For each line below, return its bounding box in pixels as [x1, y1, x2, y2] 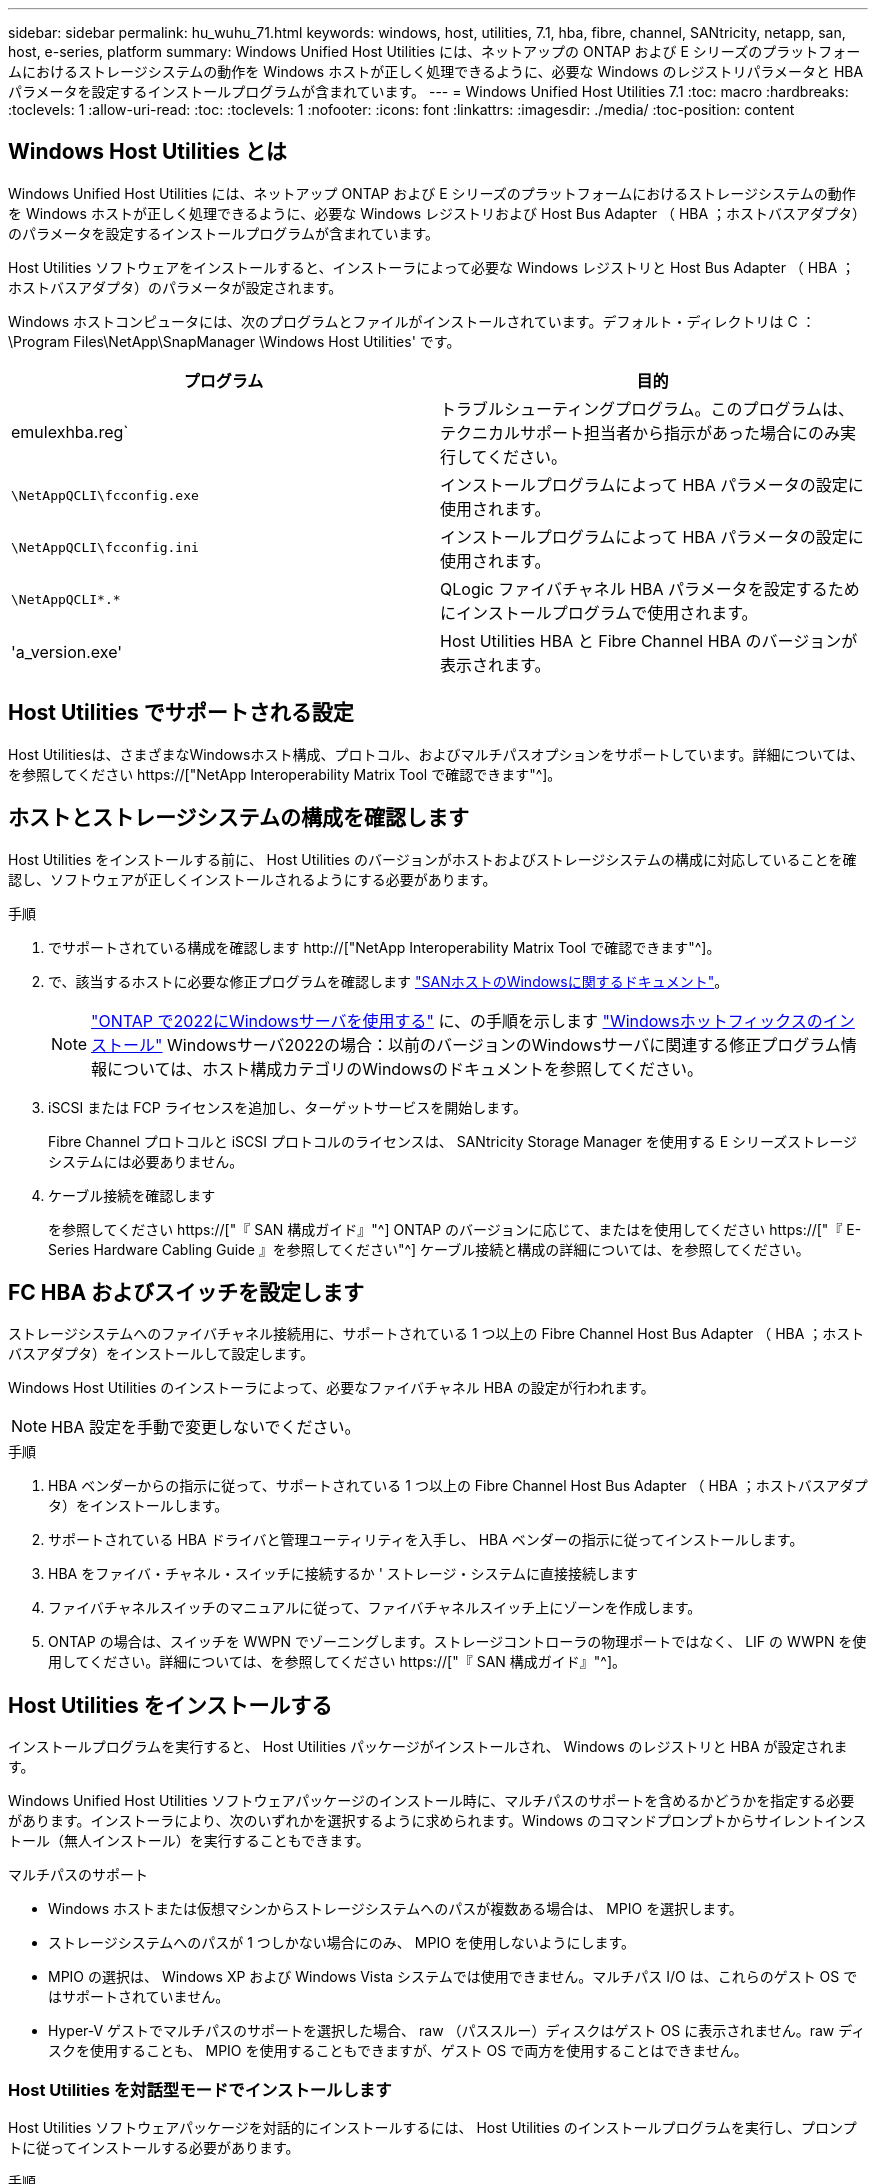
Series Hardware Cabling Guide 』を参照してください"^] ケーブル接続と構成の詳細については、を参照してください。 [48, 1240, 810, 1258]
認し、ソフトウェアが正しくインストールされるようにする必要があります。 [8, 870, 497, 888]
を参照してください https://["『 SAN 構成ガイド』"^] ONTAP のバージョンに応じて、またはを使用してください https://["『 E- [48, 1220, 862, 1238]
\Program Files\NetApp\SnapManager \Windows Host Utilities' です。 [8, 332, 461, 350]
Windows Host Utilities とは [8, 139, 287, 165]
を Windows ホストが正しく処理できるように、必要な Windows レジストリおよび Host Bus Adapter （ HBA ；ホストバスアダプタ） [8, 204, 867, 222]
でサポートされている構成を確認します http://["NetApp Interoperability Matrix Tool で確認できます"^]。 [48, 938, 721, 956]
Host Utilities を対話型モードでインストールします [8, 2079, 392, 2100]
